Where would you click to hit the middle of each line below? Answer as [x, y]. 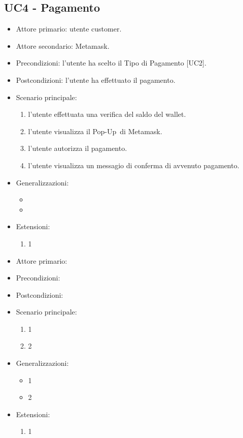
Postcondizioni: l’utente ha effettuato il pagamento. [96, 80]
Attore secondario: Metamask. [63, 45]
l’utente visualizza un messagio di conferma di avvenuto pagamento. [134, 165]
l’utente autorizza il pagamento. [78, 148]
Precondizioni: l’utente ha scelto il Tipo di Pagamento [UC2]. [111, 63]
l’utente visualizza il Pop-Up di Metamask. [95, 131]
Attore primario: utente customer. [69, 29]
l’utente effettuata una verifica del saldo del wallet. [107, 114]
